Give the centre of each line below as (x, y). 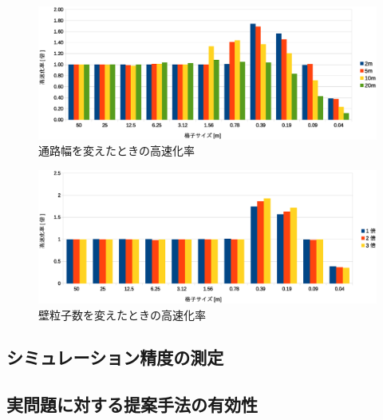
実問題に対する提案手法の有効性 (132, 404)
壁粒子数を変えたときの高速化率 (122, 314)
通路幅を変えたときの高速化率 (116, 151)
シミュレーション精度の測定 (115, 357)
